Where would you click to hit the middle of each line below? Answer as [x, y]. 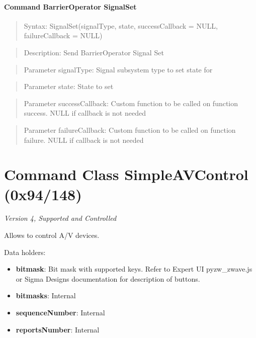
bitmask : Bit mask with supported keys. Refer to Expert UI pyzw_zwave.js [134, 269]
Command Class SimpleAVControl [126, 174]
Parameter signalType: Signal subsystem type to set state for [118, 69]
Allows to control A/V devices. [52, 235]
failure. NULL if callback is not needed [84, 140]
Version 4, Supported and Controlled [60, 218]
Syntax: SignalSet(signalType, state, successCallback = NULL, [121, 25]
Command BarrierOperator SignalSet [70, 6]
